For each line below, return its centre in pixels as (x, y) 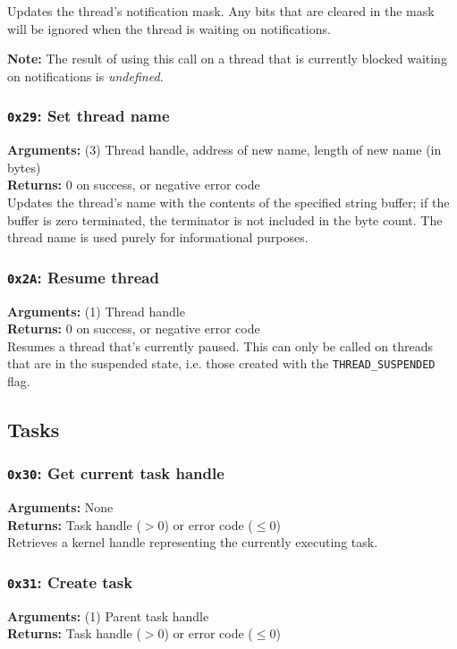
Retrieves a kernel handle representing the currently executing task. (193, 542)
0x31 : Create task (70, 582)
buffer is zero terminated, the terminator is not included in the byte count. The (225, 219)
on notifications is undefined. (85, 76)
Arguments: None (60, 507)
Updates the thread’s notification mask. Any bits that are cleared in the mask (221, 11)
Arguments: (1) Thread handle (96, 311)
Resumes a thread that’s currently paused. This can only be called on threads (220, 346)
